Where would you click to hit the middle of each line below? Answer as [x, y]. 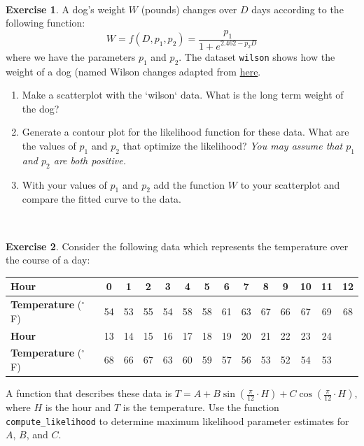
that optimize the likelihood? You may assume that [233, 146]
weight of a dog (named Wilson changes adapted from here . [133, 71]
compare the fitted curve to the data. [101, 199]
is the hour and [78, 407]
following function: [45, 23]
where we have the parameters [71, 56]
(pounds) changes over [189, 9]
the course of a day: [48, 260]
